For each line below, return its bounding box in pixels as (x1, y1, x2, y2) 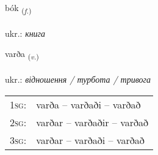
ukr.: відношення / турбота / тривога (5, 73, 151, 86)
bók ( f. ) (5, 1, 32, 15)
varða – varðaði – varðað (36, 97, 141, 112)
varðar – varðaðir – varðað (36, 115, 148, 129)
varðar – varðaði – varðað (36, 132, 145, 147)
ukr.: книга (5, 26, 46, 39)
